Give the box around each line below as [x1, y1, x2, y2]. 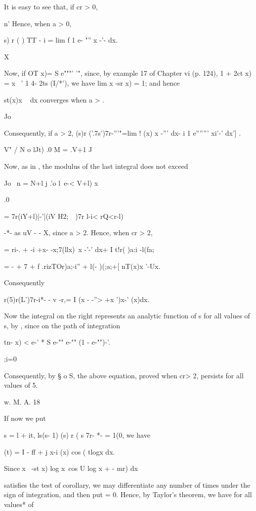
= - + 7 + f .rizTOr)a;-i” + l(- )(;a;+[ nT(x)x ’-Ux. [4, 260, 161, 271]
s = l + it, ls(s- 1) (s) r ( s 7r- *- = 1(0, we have [4, 430, 150, 440]
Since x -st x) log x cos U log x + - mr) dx [4, 463, 138, 473]
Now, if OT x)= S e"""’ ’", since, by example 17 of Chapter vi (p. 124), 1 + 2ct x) [4, 68, 252, 78]
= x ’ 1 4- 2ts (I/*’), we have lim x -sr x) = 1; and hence [4, 77, 180, 88]
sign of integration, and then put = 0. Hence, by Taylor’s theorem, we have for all [4, 489, 252, 500]
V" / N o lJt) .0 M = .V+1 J [4, 144, 92, 154]
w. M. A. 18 [4, 396, 41, 407]
